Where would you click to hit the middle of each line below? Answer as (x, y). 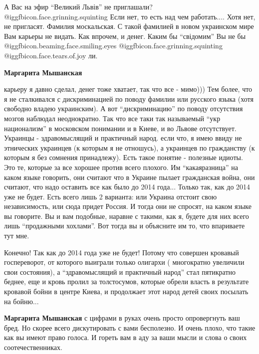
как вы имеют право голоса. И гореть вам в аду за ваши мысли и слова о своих (126, 337)
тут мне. (17, 236)
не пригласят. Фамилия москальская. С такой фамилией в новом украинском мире (129, 26)
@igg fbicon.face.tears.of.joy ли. (51, 55)
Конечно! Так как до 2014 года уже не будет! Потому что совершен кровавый (122, 252)
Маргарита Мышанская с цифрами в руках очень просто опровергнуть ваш (122, 318)
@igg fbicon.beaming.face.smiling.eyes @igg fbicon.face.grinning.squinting (113, 46)
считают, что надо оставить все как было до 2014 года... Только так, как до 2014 (127, 187)
